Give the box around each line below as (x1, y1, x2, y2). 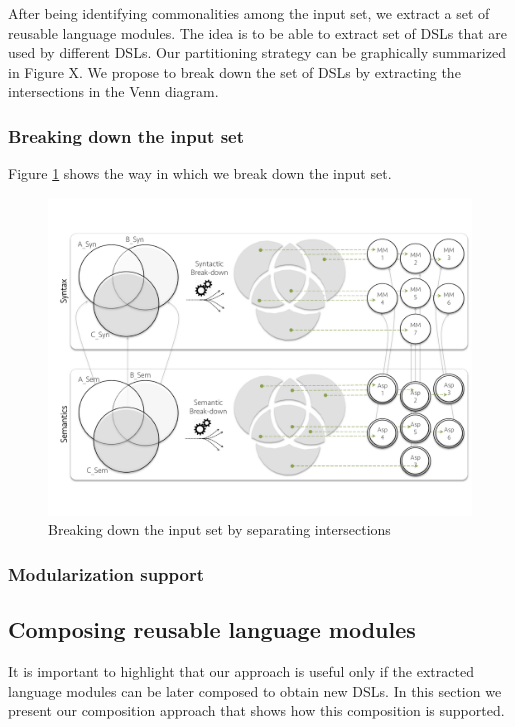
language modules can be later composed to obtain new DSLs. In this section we (8, 680, 502, 701)
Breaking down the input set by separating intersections (48, 519, 391, 540)
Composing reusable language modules (8, 614, 416, 645)
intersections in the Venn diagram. (8, 81, 219, 102)
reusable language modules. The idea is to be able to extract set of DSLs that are (8, 22, 508, 43)
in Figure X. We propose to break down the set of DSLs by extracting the (8, 61, 461, 82)
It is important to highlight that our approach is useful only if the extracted (8, 661, 474, 682)
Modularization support (8, 561, 204, 586)
